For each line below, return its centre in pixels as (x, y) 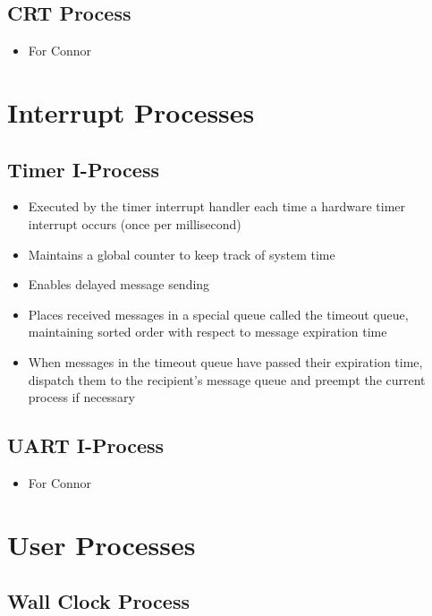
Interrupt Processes (131, 111)
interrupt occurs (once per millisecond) (135, 223)
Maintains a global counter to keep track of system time (182, 254)
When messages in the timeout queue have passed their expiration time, (225, 361)
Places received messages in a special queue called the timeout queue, (218, 314)
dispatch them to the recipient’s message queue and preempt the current (227, 379)
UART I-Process (86, 445)
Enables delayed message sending (119, 284)
